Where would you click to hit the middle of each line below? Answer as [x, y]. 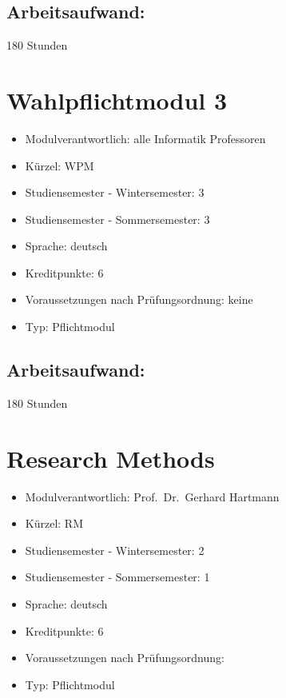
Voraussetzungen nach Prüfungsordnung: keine [139, 299]
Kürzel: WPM [60, 165]
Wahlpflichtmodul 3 [117, 100]
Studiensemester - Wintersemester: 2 [115, 550]
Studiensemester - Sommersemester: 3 [117, 219]
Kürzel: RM [54, 523]
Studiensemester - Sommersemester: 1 [117, 577]
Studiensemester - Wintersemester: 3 [115, 192]
